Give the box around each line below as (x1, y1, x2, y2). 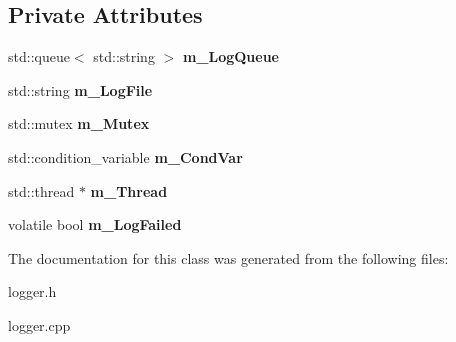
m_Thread (90, 180, 168, 201)
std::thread (8, 180, 75, 201)
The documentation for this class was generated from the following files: (8, 247, 449, 268)
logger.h (8, 281, 57, 302)
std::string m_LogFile (8, 79, 153, 100)
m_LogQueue (182, 46, 280, 67)
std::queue (8, 46, 70, 67)
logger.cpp (8, 314, 71, 335)
